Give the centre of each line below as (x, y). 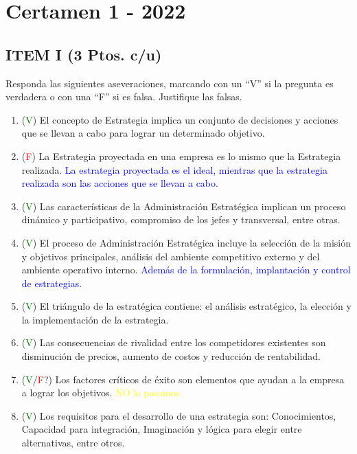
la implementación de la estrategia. (95, 319)
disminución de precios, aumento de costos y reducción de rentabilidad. (171, 356)
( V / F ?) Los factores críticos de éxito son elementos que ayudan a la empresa (183, 379)
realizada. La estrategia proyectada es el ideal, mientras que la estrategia (174, 169)
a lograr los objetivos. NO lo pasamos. (102, 393)
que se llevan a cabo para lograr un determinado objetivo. (143, 133)
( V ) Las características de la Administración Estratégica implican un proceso (184, 206)
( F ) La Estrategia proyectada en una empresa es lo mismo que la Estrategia (181, 156)
